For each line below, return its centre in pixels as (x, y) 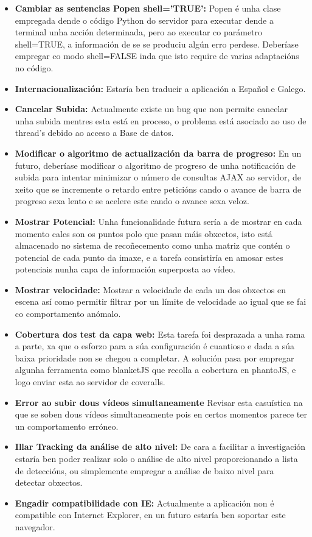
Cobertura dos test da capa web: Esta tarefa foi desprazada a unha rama (160, 334)
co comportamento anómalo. (68, 314)
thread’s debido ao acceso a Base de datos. (94, 133)
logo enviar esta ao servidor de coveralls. (90, 382)
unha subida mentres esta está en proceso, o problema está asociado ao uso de (161, 120)
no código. (34, 67)
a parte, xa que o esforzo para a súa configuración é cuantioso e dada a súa (155, 346)
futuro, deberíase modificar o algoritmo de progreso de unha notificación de (155, 165)
